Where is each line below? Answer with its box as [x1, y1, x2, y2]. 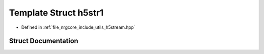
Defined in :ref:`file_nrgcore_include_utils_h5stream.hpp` [21, 24, 135, 30]
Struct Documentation [9, 37, 78, 45]
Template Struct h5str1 [9, 7, 104, 18]
